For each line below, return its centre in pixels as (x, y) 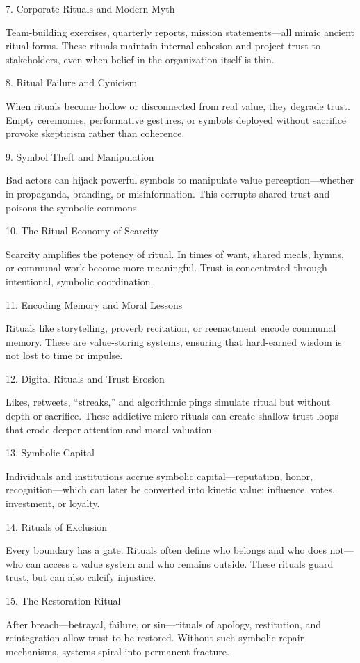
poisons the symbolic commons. (73, 207)
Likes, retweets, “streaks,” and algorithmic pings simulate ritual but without (168, 402)
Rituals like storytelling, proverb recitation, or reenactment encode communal (171, 328)
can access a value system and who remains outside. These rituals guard (180, 563)
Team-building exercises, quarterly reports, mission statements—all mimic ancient (180, 32)
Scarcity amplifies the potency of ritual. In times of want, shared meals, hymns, (175, 254)
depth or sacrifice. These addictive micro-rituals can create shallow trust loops (172, 416)
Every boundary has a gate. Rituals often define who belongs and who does (166, 550)
